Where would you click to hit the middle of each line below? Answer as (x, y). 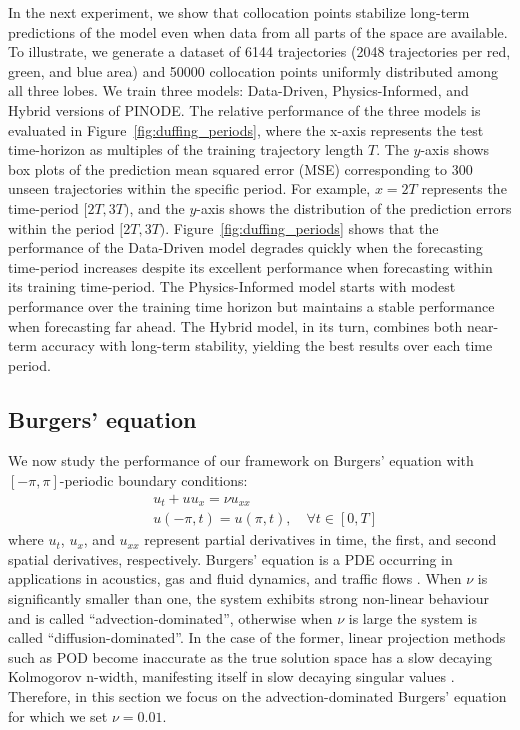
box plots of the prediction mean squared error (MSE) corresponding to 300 (240, 168)
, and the (157, 207)
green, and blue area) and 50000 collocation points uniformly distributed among (253, 70)
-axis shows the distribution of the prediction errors (354, 207)
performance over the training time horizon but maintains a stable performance (251, 305)
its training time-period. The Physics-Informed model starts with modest (232, 286)
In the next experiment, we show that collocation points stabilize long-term (239, 12)
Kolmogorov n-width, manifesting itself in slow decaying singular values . (231, 676)
